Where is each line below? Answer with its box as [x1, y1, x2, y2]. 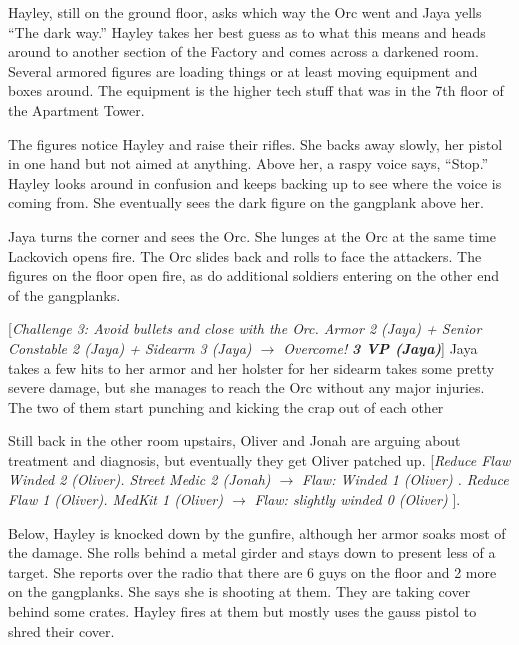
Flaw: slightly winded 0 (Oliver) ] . [254, 489, 461, 510]
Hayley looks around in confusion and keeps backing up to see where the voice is [8, 172, 502, 193]
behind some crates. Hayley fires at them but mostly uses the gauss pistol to [8, 601, 477, 622]
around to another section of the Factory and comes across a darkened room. [8, 41, 479, 62]
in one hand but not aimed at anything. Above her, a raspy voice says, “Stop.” [8, 153, 489, 174]
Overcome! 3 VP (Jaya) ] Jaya [283, 337, 478, 358]
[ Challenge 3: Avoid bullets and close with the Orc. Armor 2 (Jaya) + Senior [8, 318, 482, 339]
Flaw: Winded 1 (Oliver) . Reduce [301, 469, 509, 490]
